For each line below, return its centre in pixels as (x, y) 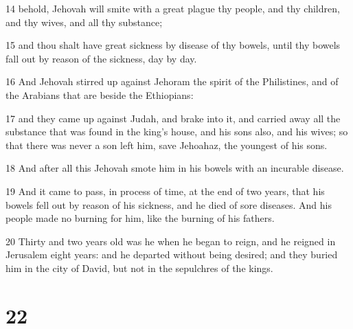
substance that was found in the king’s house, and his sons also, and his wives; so (177, 132)
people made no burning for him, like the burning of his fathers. (140, 218)
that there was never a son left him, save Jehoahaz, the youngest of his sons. (167, 145)
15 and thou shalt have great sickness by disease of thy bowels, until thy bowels (173, 45)
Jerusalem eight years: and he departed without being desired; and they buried (172, 254)
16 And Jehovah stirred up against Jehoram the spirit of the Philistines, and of (172, 81)
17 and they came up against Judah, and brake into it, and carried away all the (173, 118)
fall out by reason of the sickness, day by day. (101, 58)
